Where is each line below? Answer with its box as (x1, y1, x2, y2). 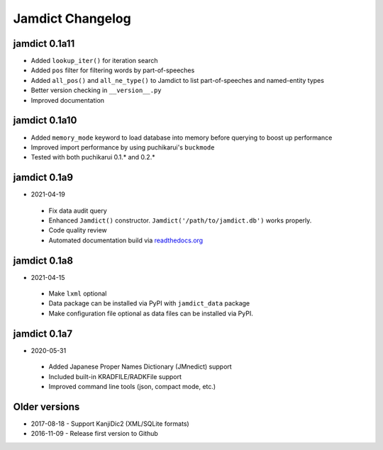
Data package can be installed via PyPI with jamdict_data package (48, 299, 250, 308)
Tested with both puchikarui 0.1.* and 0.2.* (30, 153, 155, 162)
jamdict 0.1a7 (13, 327, 73, 339)
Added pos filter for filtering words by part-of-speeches (30, 66, 195, 74)
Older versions (13, 400, 80, 412)
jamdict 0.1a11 (13, 38, 75, 50)
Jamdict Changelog (13, 11, 131, 26)
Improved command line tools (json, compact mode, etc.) (48, 382, 216, 390)
